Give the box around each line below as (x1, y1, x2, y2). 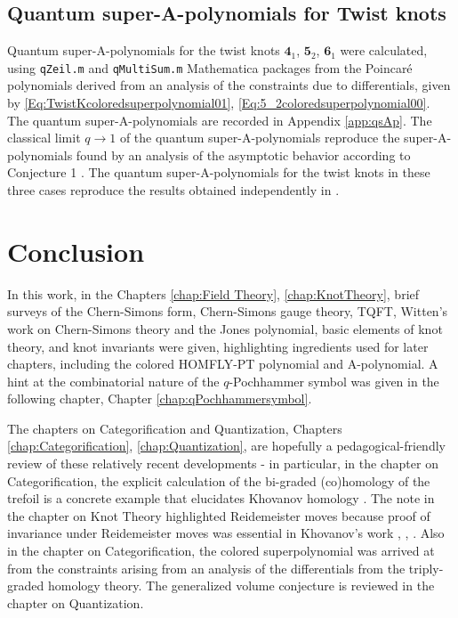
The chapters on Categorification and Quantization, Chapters (7, 419, 342, 437)
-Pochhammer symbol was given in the (229, 371, 439, 390)
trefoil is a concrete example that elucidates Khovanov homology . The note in (7, 489, 435, 508)
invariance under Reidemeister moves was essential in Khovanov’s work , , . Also (7, 524, 445, 542)
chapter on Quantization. (7, 593, 144, 612)
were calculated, (340, 41, 428, 60)
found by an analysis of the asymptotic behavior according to (76, 145, 411, 164)
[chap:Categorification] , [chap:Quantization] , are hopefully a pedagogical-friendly (7, 436, 446, 455)
